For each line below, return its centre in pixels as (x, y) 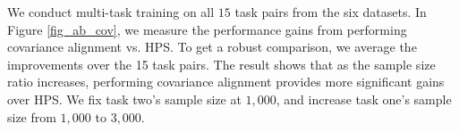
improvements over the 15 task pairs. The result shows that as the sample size (221, 64)
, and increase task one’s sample (364, 99)
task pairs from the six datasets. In (331, 12)
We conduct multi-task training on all (111, 12)
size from (32, 116)
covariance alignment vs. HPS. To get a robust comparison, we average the (212, 47)
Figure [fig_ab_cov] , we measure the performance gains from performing (207, 29)
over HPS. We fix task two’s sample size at (124, 99)
